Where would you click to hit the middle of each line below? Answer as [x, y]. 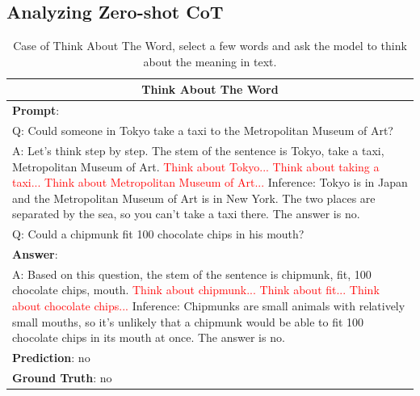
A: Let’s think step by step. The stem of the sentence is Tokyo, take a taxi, [198, 150]
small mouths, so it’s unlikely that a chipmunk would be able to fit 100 [188, 321]
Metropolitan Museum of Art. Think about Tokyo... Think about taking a [196, 166]
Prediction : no [51, 358]
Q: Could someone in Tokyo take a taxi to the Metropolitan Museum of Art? [203, 131]
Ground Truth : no [62, 377]
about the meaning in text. [210, 61]
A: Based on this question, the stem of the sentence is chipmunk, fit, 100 [192, 274]
